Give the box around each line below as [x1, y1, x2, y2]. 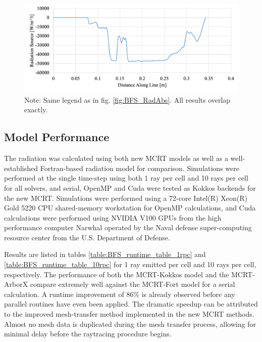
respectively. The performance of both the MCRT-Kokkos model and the [4, 269, 229, 279]
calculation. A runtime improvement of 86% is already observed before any [4, 288, 235, 299]
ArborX [4, 279, 28, 289]
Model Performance [4, 129, 110, 145]
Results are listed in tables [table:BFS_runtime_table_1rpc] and [4, 249, 206, 260]
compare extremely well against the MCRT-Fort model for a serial [30, 279, 235, 289]
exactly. [24, 104, 48, 115]
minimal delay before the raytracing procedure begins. [4, 328, 172, 339]
